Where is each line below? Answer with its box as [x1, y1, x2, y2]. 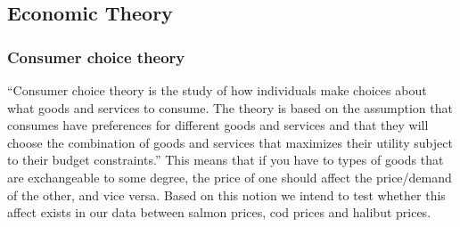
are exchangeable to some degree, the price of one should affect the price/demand [7, 167, 452, 186]
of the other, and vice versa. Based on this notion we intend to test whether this [7, 185, 446, 204]
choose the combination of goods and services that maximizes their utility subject [7, 133, 453, 151]
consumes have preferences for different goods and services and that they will [7, 116, 429, 134]
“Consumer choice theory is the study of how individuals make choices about [7, 81, 427, 99]
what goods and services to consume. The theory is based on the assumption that [7, 98, 453, 117]
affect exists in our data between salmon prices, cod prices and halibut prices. [7, 203, 431, 222]
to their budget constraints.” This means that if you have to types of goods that [7, 150, 444, 169]
